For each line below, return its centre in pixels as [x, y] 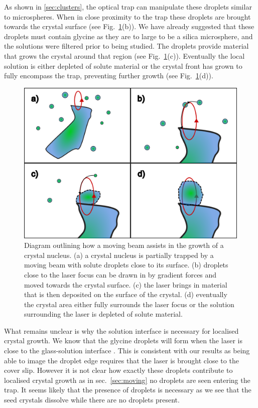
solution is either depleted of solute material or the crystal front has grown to [123, 65]
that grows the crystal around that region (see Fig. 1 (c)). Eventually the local [124, 55]
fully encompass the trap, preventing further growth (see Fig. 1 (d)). [109, 76]
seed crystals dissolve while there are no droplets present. [92, 400]
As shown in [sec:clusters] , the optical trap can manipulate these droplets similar [128, 7]
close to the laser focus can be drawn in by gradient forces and [120, 274]
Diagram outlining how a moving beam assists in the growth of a [124, 245]
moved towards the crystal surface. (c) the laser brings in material [126, 284]
